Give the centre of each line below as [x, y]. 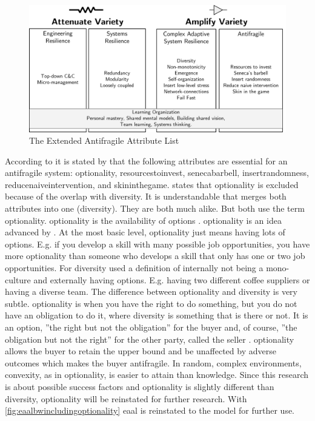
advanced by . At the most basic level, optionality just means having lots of [145, 232]
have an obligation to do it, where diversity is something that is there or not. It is [157, 315]
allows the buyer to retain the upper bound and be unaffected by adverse [141, 351]
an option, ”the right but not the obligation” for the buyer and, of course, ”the [151, 327]
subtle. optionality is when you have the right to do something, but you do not [151, 303]
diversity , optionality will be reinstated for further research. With [126, 398]
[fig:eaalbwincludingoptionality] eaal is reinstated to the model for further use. [150, 410]
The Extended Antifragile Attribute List [104, 140]
